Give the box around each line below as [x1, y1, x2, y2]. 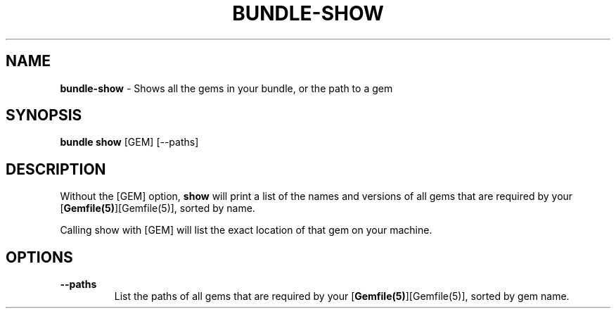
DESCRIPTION [6, 160, 106, 178]
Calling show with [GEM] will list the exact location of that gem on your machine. [60, 224, 432, 237]
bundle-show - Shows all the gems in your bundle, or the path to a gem [60, 82, 393, 94]
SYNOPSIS [6, 106, 82, 125]
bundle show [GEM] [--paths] [60, 136, 199, 149]
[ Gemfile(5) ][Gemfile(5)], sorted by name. [60, 202, 255, 215]
